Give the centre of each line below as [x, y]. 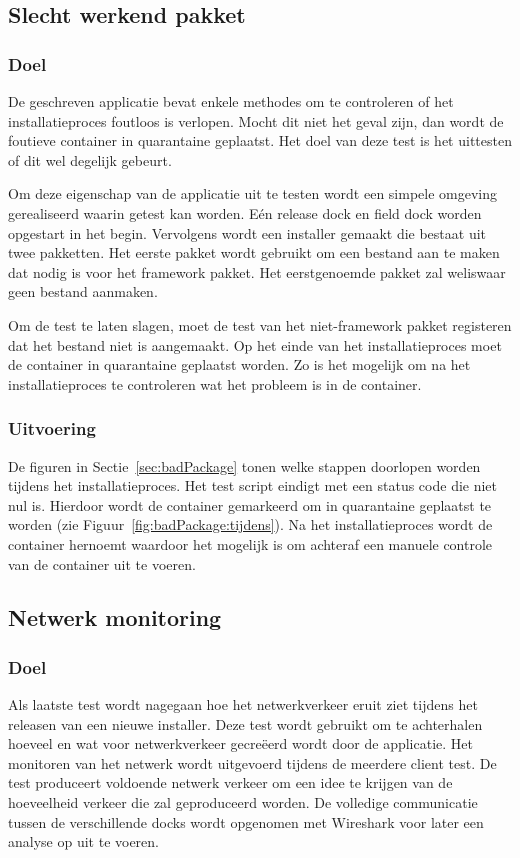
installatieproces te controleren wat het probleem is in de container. [215, 383]
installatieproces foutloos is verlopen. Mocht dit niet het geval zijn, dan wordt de [256, 120]
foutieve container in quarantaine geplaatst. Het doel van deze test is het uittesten [260, 140]
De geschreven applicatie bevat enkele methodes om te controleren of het [231, 101]
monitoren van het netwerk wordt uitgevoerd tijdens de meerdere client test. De [252, 762]
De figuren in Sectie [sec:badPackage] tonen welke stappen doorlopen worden [244, 465]
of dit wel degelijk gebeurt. [90, 159]
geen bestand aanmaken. [83, 291]
